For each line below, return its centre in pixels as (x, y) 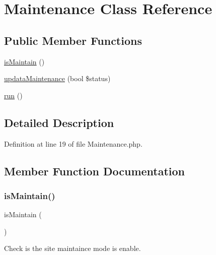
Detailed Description (59, 122)
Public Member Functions (73, 40)
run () (13, 95)
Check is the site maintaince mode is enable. (73, 248)
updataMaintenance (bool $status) (57, 78)
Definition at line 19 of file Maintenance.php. (73, 143)
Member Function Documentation (95, 171)
